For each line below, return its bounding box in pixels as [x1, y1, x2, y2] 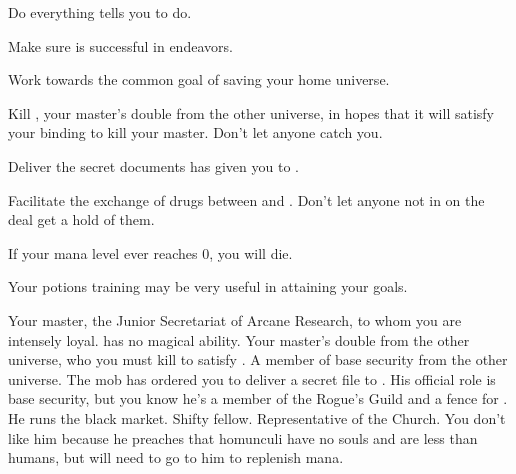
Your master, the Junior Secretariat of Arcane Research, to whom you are [8, 309, 462, 330]
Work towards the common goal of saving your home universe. [8, 69, 390, 90]
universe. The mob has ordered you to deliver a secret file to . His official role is [8, 368, 496, 389]
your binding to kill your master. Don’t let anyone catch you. [8, 122, 383, 143]
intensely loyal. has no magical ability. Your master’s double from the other [8, 329, 470, 350]
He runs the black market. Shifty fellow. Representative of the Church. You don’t [8, 407, 506, 428]
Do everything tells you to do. [8, 2, 192, 22]
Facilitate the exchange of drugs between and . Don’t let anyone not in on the [8, 189, 485, 210]
